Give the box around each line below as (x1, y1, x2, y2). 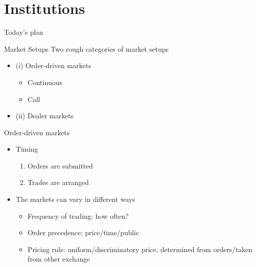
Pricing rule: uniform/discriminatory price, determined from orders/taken (27, 244, 253, 254)
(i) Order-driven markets (15, 60, 91, 71)
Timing (15, 144, 38, 154)
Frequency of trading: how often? (27, 210, 129, 221)
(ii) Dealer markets (15, 110, 74, 121)
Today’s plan (4, 27, 43, 37)
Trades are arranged (27, 177, 89, 187)
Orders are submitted (27, 160, 93, 171)
